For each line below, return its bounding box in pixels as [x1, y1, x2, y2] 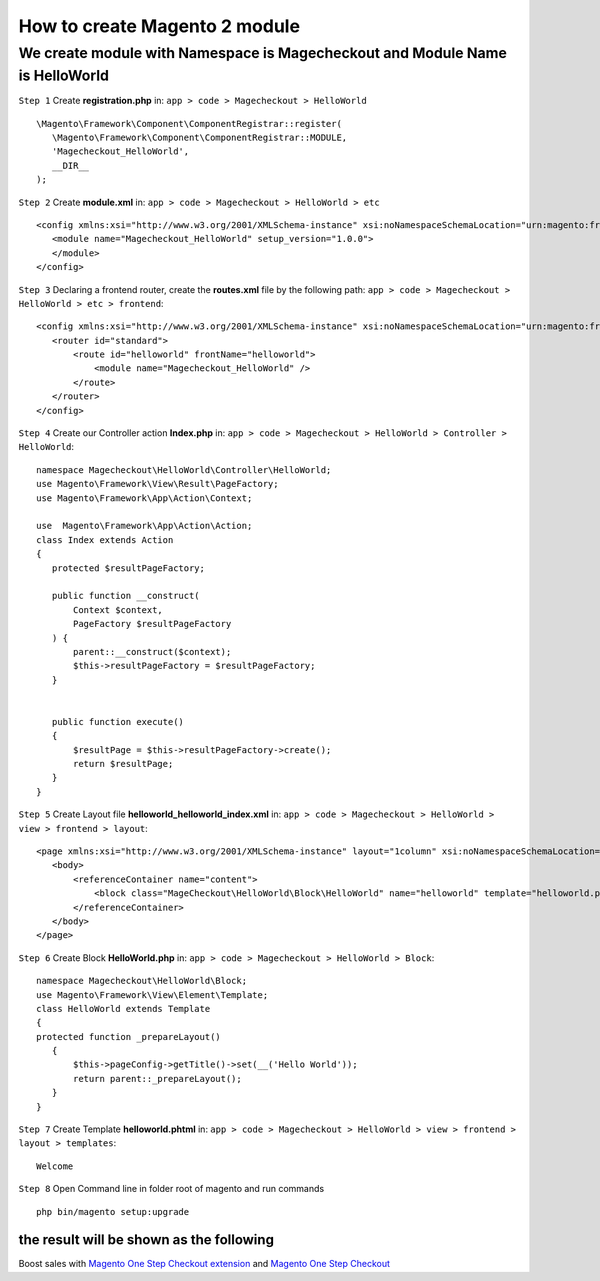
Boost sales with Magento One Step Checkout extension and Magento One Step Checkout [18, 1258, 390, 1270]
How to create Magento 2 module [18, 15, 300, 37]
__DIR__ [51, 160, 90, 171]
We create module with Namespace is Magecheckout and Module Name [18, 44, 507, 62]
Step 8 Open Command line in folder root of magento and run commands [18, 1183, 325, 1195]
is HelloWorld [18, 66, 110, 85]
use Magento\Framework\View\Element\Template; [36, 989, 269, 1000]
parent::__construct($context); [73, 646, 232, 657]
